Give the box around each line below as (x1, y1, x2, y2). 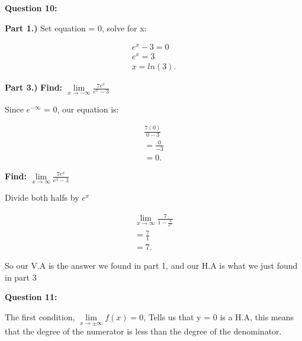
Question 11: (5, 291, 57, 303)
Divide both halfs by (5, 191, 79, 204)
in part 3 (5, 271, 37, 283)
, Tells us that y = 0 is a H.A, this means (143, 310, 294, 323)
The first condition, (5, 310, 75, 323)
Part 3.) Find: (5, 81, 63, 94)
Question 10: (5, 2, 57, 14)
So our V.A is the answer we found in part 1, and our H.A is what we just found (5, 259, 298, 272)
